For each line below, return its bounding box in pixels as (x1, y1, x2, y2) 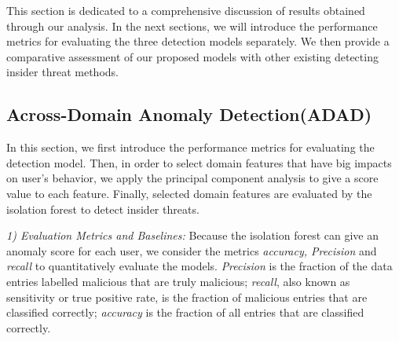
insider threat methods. (6, 64, 119, 80)
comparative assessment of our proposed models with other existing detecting (6, 48, 379, 64)
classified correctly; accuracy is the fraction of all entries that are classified (6, 304, 364, 321)
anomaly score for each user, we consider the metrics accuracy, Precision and (6, 242, 377, 258)
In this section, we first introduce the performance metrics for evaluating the (6, 139, 375, 156)
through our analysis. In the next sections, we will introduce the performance (6, 17, 378, 34)
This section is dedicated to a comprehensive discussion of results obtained (6, 2, 365, 18)
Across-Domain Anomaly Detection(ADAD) (6, 102, 372, 126)
